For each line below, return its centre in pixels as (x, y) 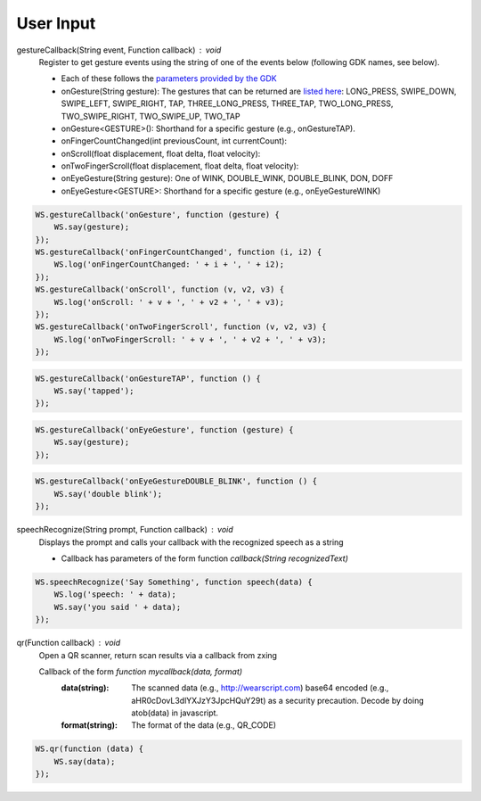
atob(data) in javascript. (175, 713)
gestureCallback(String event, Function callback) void (119, 50)
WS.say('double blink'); (108, 494)
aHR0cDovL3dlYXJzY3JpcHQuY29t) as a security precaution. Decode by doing (277, 700)
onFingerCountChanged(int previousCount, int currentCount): (174, 141)
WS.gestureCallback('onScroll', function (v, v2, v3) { (160, 289)
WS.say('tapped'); (94, 391)
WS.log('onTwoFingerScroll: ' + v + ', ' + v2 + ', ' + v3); (190, 339)
